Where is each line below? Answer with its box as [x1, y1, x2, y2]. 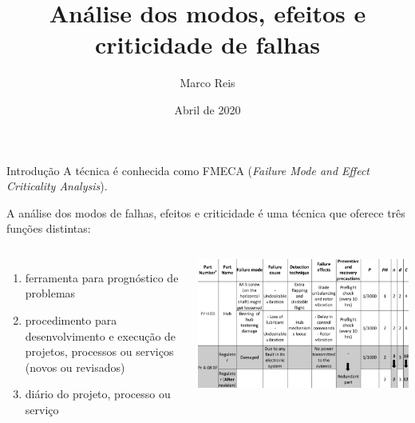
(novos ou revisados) [25, 358, 125, 375]
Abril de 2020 [174, 101, 241, 118]
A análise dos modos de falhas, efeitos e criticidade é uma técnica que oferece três [6, 204, 405, 221]
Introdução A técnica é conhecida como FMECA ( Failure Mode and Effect [6, 162, 370, 178]
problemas [25, 285, 76, 301]
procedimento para [25, 312, 117, 329]
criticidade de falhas [94, 28, 321, 61]
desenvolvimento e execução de [25, 327, 176, 344]
